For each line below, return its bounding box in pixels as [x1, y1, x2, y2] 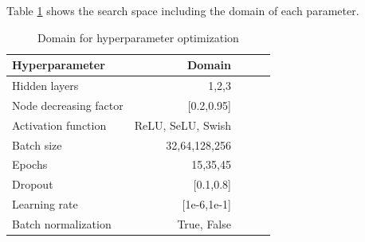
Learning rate [12, 196, 78, 213]
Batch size [12, 136, 62, 153]
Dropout [12, 176, 53, 193]
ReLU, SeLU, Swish [134, 116, 231, 133]
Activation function [12, 116, 107, 133]
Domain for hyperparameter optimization [37, 29, 239, 45]
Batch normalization [12, 215, 112, 232]
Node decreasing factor [12, 96, 124, 113]
